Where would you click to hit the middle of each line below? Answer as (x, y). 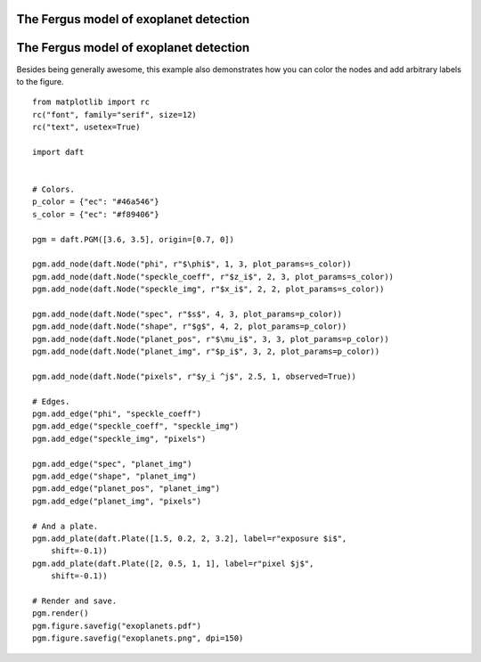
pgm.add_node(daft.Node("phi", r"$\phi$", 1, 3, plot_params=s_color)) (192, 264)
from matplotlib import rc (91, 102)
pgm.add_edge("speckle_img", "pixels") (119, 438)
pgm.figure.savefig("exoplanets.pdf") (117, 625)
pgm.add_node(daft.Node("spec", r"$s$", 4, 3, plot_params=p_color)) (188, 314)
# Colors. (53, 190)
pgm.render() (61, 613)
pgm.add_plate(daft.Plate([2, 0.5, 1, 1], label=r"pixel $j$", (173, 563)
